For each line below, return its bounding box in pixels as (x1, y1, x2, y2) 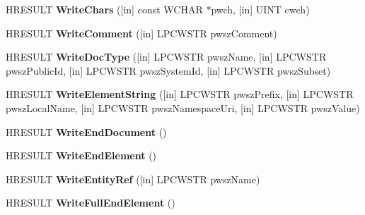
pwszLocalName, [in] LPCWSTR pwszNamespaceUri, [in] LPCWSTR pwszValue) (6, 100, 360, 115)
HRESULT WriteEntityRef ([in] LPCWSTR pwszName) (6, 171, 260, 186)
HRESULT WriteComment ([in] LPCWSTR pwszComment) (6, 25, 277, 40)
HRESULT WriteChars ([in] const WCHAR (6, 2, 203, 16)
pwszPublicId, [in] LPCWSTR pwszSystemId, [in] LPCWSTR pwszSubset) (6, 63, 331, 78)
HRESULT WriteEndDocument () (6, 124, 167, 139)
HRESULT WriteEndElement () (6, 148, 157, 163)
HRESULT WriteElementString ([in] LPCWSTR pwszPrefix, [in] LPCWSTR (6, 87, 354, 102)
